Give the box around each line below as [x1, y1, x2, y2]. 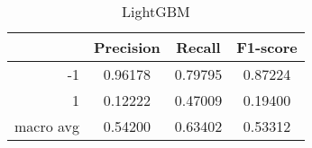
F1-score [236, 37, 298, 57]
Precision [94, 37, 161, 57]
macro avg [14, 116, 80, 136]
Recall [176, 37, 221, 57]
